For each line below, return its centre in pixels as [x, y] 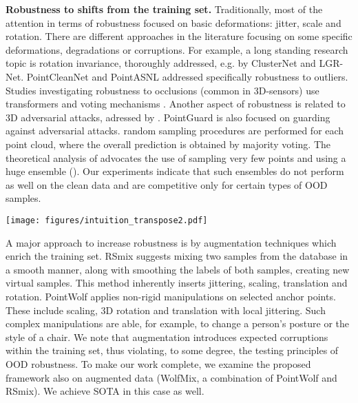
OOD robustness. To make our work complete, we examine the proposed [158, 363]
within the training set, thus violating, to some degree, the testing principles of [172, 350]
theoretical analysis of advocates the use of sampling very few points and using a [176, 157]
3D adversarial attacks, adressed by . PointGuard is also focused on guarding [168, 117]
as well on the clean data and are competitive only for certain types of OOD [167, 184]
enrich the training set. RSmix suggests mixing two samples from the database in [177, 256]
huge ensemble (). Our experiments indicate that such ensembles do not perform [175, 171]
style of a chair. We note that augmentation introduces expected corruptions [167, 337]
